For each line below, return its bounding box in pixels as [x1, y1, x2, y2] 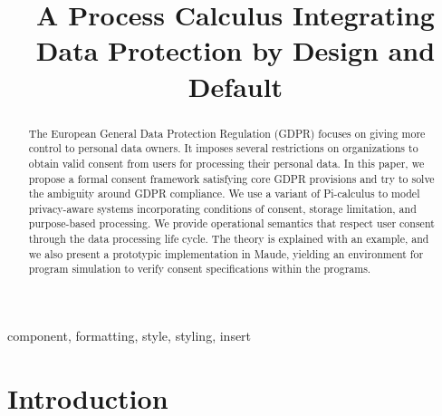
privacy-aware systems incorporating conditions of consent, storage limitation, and [28, 200, 417, 216]
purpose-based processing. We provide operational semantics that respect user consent [28, 216, 435, 231]
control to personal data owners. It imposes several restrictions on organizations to [28, 140, 418, 156]
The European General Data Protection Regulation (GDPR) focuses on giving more [28, 125, 426, 140]
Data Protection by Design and [35, 32, 436, 69]
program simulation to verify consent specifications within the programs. [28, 261, 371, 276]
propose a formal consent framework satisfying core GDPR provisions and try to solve [28, 170, 435, 186]
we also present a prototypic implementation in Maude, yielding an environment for [28, 246, 424, 261]
